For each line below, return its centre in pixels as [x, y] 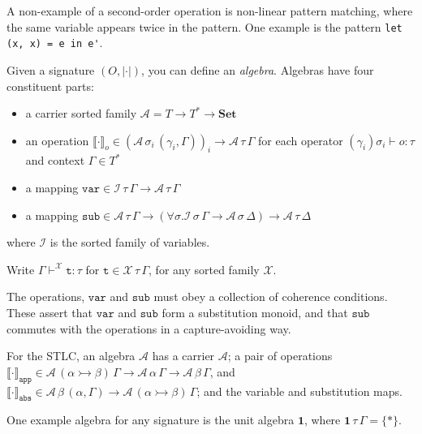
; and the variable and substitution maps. [299, 391]
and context [55, 160]
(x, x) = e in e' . [55, 43]
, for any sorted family [204, 269]
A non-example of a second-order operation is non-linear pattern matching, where [210, 11]
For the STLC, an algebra [71, 356]
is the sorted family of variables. [130, 242]
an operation [57, 140]
